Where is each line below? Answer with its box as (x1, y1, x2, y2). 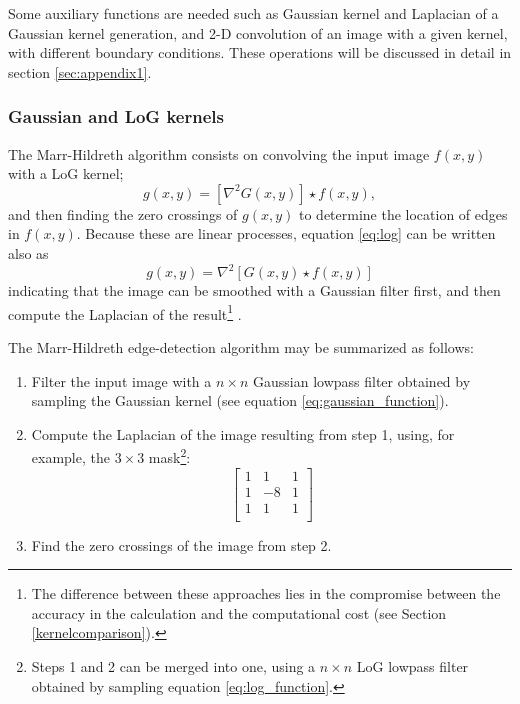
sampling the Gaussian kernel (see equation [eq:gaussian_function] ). (31, 390, 449, 411)
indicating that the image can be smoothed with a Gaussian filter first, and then (8, 280, 501, 301)
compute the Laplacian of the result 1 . (8, 300, 242, 324)
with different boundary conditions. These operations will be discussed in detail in (8, 42, 512, 63)
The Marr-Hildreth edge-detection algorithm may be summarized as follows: (8, 336, 474, 357)
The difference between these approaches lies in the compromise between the (31, 583, 501, 604)
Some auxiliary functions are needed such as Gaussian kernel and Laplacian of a (8, 3, 499, 23)
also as (8, 242, 49, 263)
